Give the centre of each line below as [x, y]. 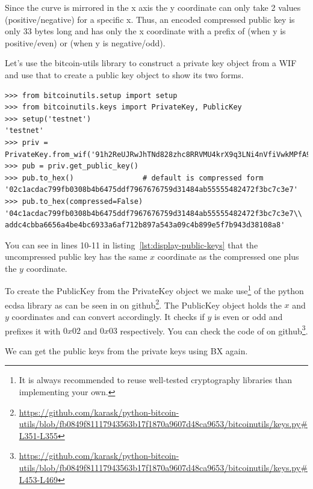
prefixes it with [33, 331]
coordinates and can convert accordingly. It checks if [108, 316]
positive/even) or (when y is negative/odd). [85, 42]
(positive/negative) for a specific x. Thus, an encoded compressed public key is [150, 19]
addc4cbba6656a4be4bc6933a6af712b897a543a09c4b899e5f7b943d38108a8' [145, 225]
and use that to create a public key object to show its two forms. [124, 74]
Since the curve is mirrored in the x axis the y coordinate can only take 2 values [153, 7]
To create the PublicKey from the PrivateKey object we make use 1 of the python [154, 290]
